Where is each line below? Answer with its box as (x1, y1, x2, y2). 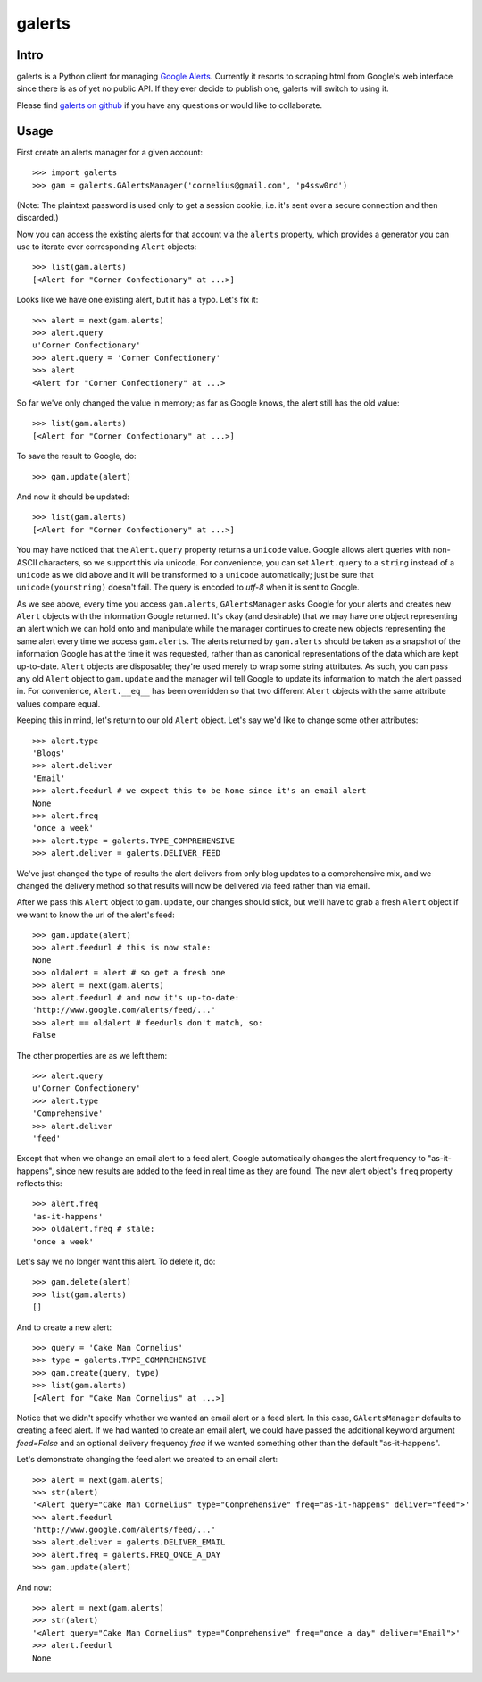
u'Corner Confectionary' (32, 340, 141, 350)
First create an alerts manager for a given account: (16, 146, 204, 157)
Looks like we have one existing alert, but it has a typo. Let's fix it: (16, 295, 259, 305)
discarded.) (16, 213, 59, 223)
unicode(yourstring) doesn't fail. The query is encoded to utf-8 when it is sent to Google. (16, 582, 361, 593)
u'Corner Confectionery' (32, 1084, 141, 1093)
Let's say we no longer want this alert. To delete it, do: (16, 1256, 216, 1268)
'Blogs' (32, 748, 66, 758)
